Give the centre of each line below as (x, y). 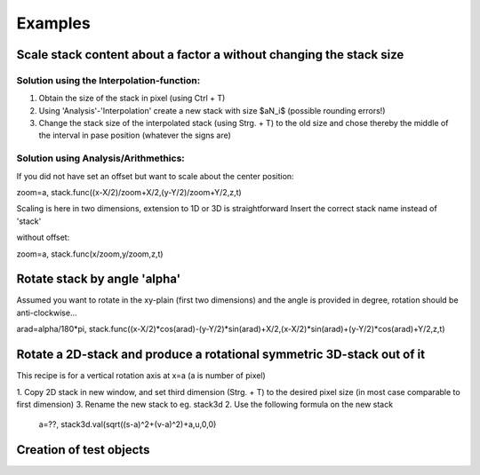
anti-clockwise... (47, 313)
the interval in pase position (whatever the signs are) (135, 135)
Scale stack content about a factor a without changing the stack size (210, 55)
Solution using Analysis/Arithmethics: (101, 158)
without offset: (43, 237)
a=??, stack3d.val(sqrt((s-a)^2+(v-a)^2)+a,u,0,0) (128, 424)
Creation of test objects (83, 450)
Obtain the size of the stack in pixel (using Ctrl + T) (132, 99)
